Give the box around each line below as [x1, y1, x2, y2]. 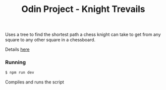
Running [5, 59, 26, 66]
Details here [5, 46, 30, 53]
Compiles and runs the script [5, 79, 64, 85]
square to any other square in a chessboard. [5, 37, 96, 43]
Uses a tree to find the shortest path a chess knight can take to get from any [5, 31, 161, 38]
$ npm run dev [5, 70, 35, 75]
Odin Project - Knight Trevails [21, 3, 145, 15]
